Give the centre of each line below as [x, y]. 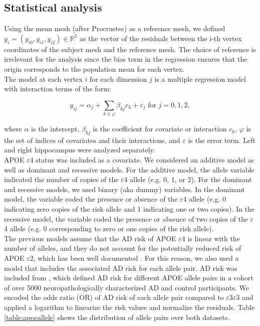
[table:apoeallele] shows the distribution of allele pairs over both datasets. [117, 317]
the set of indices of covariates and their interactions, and [92, 140]
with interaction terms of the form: [58, 89]
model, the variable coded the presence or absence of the [91, 199]
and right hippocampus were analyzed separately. [80, 150]
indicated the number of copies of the [61, 179]
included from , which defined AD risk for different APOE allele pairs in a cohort [129, 278]
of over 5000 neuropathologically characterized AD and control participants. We [126, 287]
